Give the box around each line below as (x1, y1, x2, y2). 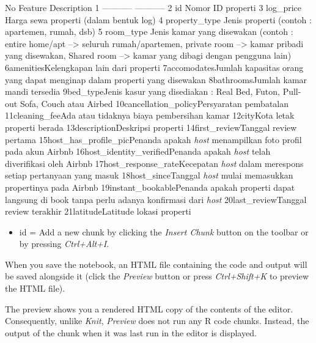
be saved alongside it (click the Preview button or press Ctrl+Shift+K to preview (5, 270, 309, 282)
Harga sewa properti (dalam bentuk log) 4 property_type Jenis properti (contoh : (5, 13, 312, 26)
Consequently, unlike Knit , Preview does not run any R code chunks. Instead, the (5, 314, 309, 327)
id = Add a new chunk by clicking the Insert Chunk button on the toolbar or (19, 225, 309, 238)
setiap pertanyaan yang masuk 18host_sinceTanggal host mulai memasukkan (5, 169, 293, 182)
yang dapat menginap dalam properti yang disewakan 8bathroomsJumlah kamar (5, 73, 307, 86)
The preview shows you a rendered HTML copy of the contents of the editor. (5, 302, 293, 315)
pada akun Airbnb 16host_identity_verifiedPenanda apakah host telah (5, 145, 271, 158)
